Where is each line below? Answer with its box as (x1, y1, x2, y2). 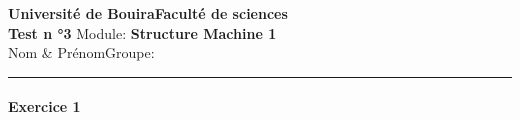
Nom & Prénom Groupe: (8, 42, 155, 63)
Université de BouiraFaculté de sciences (8, 3, 288, 23)
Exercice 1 (8, 96, 81, 117)
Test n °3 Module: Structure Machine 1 (8, 22, 277, 43)
